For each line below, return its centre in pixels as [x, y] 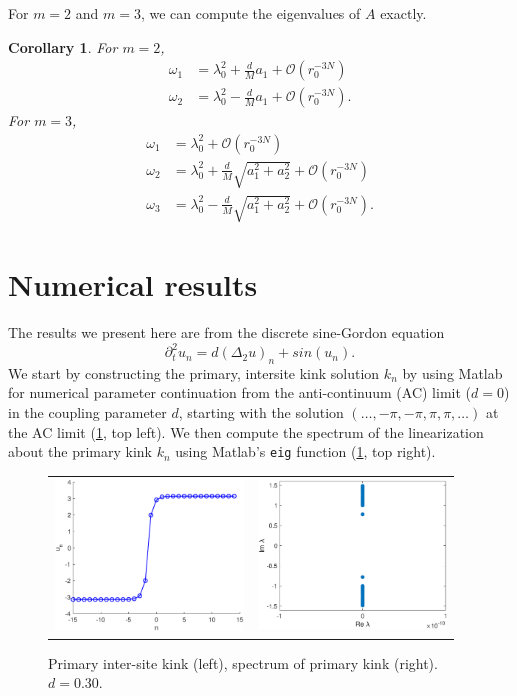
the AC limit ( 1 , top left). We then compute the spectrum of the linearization [246, 431]
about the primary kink [80, 451]
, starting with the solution [261, 412]
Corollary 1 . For [63, 46]
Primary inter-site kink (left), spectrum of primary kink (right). [243, 662]
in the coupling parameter [87, 412]
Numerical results [133, 284]
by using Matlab [452, 372]
